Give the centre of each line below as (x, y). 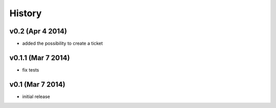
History (26, 13)
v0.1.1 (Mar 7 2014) (40, 58)
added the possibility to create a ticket (63, 44)
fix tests (31, 70)
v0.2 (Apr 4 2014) (38, 31)
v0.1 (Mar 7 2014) (38, 84)
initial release (36, 96)
